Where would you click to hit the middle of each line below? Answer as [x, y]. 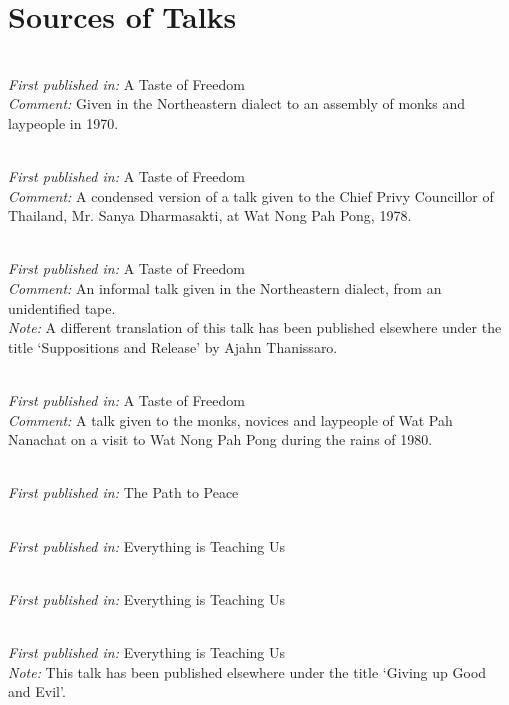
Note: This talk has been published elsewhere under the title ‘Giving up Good [247, 671]
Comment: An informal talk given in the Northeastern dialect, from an [225, 288]
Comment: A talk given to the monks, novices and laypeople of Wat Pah [230, 419]
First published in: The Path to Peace [123, 492]
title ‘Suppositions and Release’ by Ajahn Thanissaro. [173, 346]
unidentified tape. [62, 307]
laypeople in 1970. [63, 122]
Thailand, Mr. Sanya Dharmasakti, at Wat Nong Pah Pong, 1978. [210, 215]
